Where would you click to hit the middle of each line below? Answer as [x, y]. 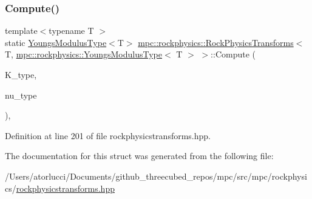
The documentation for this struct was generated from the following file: [139, 156]
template [21, 31]
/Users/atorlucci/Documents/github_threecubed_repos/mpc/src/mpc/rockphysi [156, 176]
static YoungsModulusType [56, 42]
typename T [71, 31]
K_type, [21, 74]
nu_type [21, 95]
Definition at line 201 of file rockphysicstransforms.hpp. [108, 135]
